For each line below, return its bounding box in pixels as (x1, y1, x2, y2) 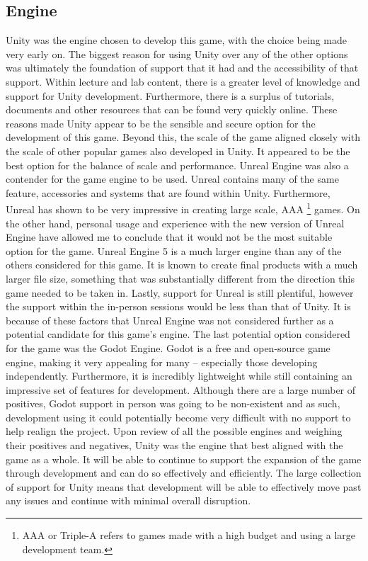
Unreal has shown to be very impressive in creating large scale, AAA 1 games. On (6, 200, 360, 216)
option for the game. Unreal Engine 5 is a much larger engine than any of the (6, 243, 342, 258)
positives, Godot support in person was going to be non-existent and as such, (6, 396, 340, 411)
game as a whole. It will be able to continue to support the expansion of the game (6, 451, 362, 466)
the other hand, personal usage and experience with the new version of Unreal (6, 215, 345, 230)
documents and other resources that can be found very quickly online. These (6, 102, 338, 117)
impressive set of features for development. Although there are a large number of (6, 382, 356, 397)
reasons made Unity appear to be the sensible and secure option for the (6, 115, 316, 130)
